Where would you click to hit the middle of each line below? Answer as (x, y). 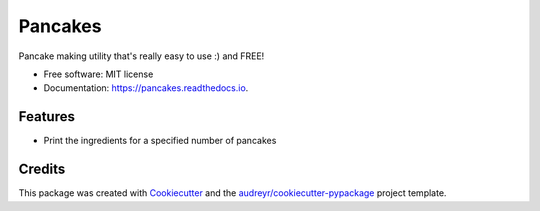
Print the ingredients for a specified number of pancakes (160, 141)
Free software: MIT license (98, 74)
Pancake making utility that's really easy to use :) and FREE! (141, 56)
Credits (42, 169)
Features (46, 116)
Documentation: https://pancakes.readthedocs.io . (146, 88)
